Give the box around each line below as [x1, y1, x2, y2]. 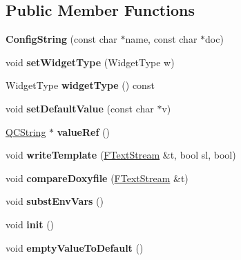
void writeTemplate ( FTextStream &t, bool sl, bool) [6, 148, 236, 162]
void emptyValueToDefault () [6, 240, 144, 254]
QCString [6, 124, 46, 139]
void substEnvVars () [6, 194, 104, 208]
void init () [6, 217, 55, 231]
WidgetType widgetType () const [6, 78, 155, 92]
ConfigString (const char [6, 32, 117, 46]
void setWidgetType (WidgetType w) [6, 54, 175, 69]
